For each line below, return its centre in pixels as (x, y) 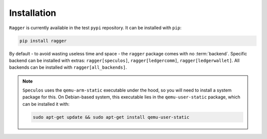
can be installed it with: (46, 104)
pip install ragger (43, 41)
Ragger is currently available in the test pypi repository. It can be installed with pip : (95, 28)
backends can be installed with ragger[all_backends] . (68, 67)
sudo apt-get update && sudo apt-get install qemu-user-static (111, 117)
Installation (33, 13)
